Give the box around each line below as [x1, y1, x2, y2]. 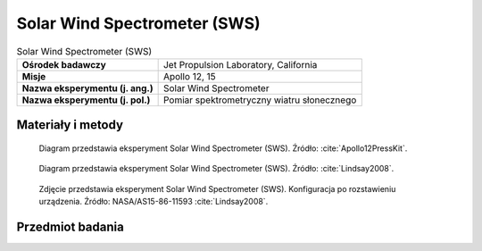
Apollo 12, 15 [162, 70, 216, 82]
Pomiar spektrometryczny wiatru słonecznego [162, 94, 357, 106]
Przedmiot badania [16, 219, 124, 234]
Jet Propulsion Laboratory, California [162, 58, 318, 71]
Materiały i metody [16, 117, 124, 133]
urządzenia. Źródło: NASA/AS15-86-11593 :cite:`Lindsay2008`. [38, 197, 269, 207]
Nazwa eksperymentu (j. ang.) [21, 81, 154, 94]
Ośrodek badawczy [21, 58, 106, 71]
